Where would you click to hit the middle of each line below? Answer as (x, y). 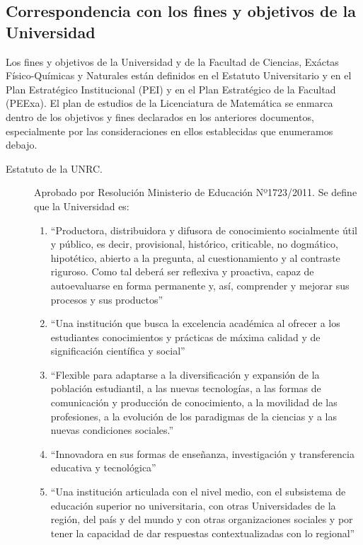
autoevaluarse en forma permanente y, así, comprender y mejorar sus (200, 285)
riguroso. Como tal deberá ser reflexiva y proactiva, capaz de (182, 271)
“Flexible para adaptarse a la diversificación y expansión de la (185, 374)
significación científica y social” (118, 351)
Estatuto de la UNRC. (54, 168)
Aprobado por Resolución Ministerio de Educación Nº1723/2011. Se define (196, 192)
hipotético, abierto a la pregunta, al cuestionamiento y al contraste (195, 257)
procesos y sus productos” (107, 299)
